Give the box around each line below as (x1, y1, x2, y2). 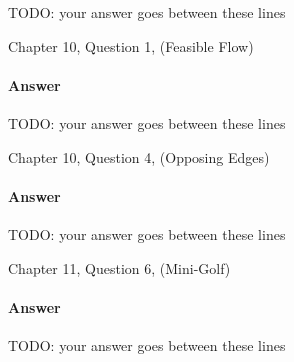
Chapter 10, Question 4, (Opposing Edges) (8, 146, 270, 167)
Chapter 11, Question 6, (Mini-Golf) (8, 257, 231, 278)
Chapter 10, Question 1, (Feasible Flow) (8, 35, 254, 56)
